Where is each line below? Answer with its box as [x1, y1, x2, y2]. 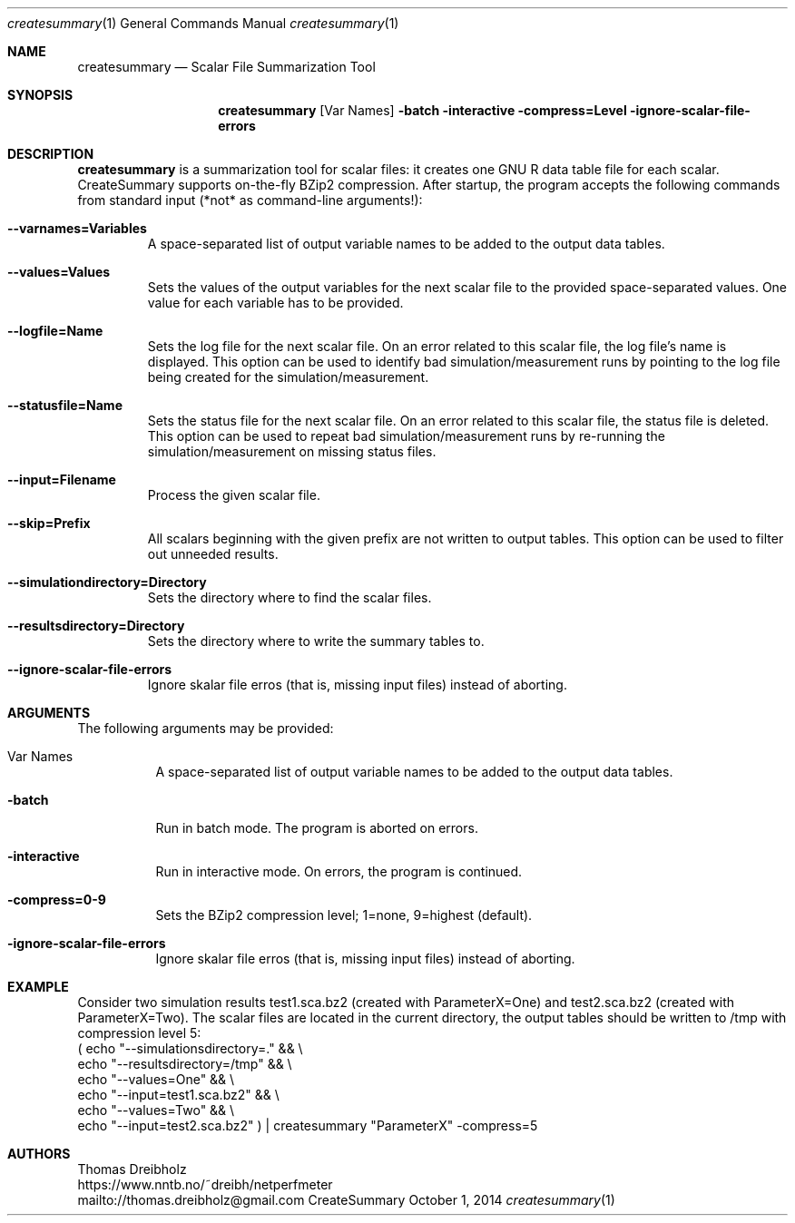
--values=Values [7, 264, 111, 279]
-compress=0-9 [7, 892, 106, 907]
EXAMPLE [7, 979, 69, 994]
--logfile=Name [7, 323, 103, 338]
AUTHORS [7, 1146, 71, 1161]
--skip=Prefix [7, 515, 91, 531]
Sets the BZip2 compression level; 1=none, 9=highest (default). [155, 907, 533, 923]
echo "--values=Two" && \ [77, 1102, 235, 1118]
